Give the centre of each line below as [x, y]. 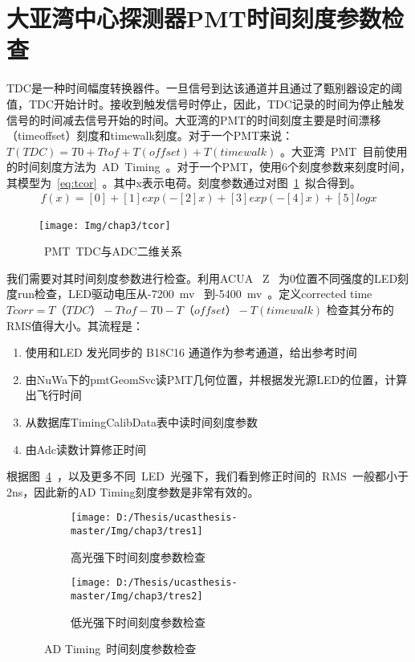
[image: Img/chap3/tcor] [105, 225]
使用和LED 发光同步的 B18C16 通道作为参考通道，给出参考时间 [191, 352]
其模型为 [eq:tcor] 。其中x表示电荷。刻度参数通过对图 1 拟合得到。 [184, 182]
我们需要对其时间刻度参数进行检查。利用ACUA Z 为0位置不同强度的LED [202, 278]
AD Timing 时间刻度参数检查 [120, 649]
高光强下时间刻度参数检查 [138, 556]
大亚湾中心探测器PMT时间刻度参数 [194, 18]
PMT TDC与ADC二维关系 [113, 251]
